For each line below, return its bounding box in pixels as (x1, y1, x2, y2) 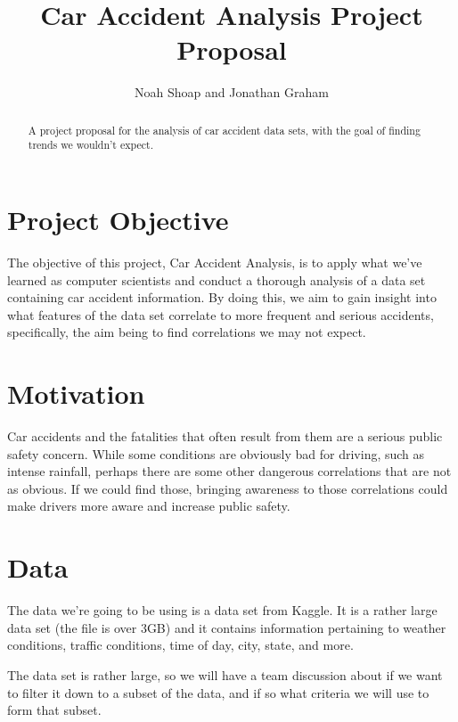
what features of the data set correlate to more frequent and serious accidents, (7, 305, 434, 324)
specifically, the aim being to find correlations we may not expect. (7, 323, 366, 341)
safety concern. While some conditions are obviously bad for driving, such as (7, 444, 425, 463)
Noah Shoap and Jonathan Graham (135, 83, 329, 102)
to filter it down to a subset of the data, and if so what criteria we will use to (7, 683, 429, 701)
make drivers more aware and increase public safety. (7, 496, 290, 515)
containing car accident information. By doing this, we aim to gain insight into (7, 288, 437, 307)
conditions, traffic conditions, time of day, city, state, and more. (7, 636, 354, 654)
